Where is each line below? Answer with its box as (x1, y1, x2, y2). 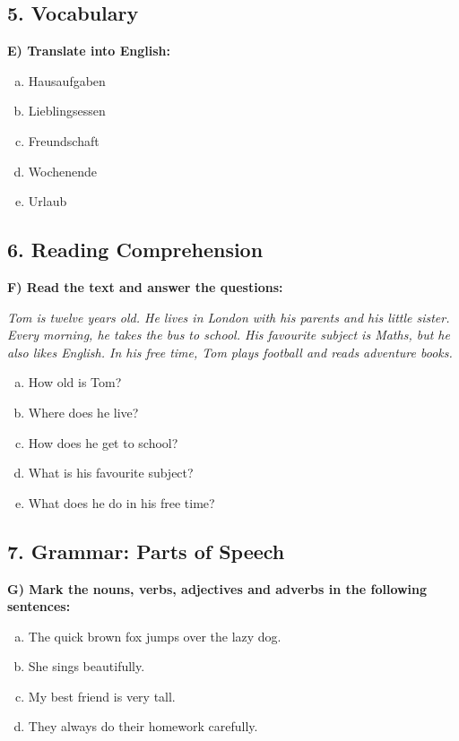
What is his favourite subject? (28, 463, 194, 482)
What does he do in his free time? (28, 493, 215, 512)
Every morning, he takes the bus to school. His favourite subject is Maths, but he (7, 325, 450, 344)
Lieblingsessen (28, 101, 106, 120)
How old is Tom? (28, 373, 122, 392)
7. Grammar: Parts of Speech (7, 537, 285, 564)
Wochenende (28, 161, 98, 180)
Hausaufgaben (28, 71, 106, 90)
